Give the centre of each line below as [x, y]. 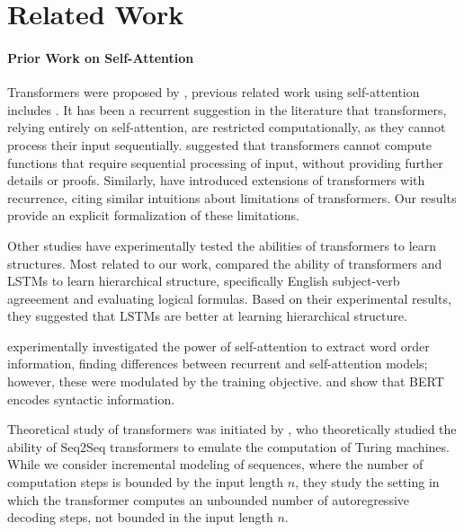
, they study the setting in [367, 482]
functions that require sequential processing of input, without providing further [225, 162]
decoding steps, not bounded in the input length [140, 517]
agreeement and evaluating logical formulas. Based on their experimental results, [229, 298]
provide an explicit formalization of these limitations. [153, 215]
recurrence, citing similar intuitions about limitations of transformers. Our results [232, 197]
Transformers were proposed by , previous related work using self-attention [214, 92]
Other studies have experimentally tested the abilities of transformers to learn [222, 245]
